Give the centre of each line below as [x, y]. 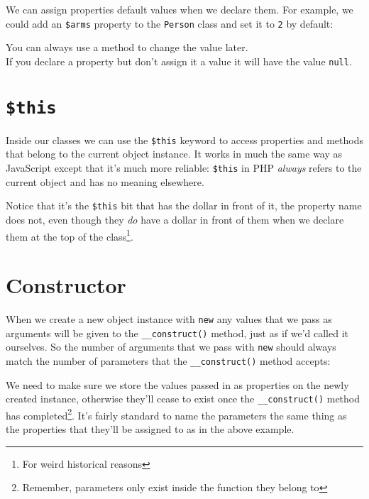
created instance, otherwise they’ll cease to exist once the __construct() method [183, 399]
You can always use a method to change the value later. [127, 47]
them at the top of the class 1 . [70, 235]
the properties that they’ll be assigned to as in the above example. [150, 429]
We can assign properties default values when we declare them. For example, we [180, 9]
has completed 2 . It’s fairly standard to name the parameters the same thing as [176, 414]
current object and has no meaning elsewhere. [105, 181]
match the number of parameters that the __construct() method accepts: [168, 360]
